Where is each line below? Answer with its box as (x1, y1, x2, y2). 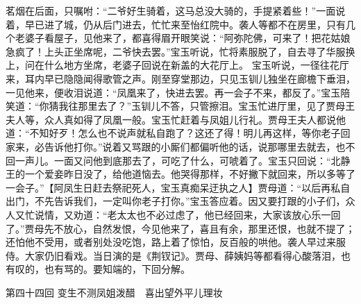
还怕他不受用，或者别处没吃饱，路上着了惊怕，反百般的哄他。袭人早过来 (6, 235, 336, 249)
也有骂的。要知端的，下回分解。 (44, 262, 190, 276)
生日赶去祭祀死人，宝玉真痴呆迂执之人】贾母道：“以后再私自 (73, 180, 351, 194)
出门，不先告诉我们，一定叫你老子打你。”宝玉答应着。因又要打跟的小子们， (6, 194, 346, 208)
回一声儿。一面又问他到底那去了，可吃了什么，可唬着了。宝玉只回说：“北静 (6, 153, 351, 167)
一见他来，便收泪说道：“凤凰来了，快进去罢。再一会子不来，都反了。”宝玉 (6, 85, 341, 99)
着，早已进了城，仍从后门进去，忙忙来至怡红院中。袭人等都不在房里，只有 (6, 17, 346, 31)
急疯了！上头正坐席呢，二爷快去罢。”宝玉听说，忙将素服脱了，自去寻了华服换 (6, 44, 355, 58)
